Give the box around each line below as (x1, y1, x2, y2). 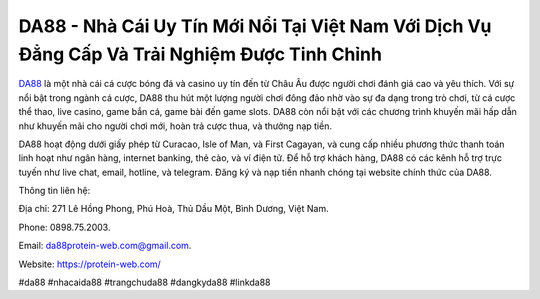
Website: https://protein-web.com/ (18, 258, 162, 270)
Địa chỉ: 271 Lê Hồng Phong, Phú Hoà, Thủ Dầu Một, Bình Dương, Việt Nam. (18, 203, 329, 215)
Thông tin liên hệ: (18, 185, 91, 197)
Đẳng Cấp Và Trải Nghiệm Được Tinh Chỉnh (18, 43, 382, 65)
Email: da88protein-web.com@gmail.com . (18, 240, 192, 252)
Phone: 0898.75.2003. (18, 221, 111, 233)
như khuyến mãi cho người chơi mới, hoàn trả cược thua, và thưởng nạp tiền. (18, 120, 332, 132)
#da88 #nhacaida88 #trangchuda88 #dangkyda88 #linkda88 (18, 276, 271, 289)
